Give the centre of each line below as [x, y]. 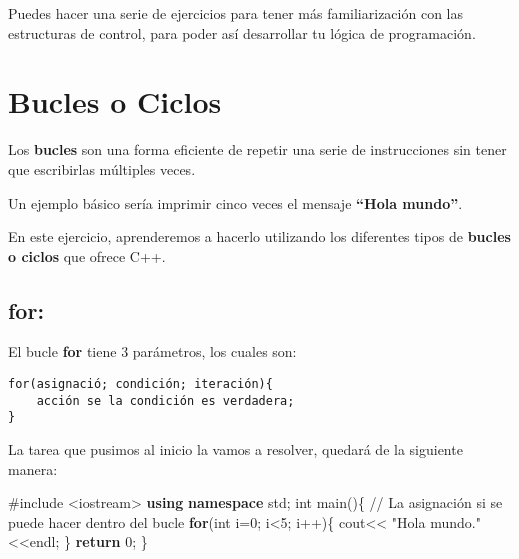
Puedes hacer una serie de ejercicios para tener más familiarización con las [235, 13]
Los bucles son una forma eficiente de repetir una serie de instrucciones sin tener [257, 149]
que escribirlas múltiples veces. [102, 168]
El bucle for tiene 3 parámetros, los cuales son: [152, 351]
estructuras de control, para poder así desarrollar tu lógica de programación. [242, 32]
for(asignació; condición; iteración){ [140, 384]
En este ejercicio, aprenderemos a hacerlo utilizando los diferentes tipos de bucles [259, 236]
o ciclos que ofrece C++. [87, 255]
